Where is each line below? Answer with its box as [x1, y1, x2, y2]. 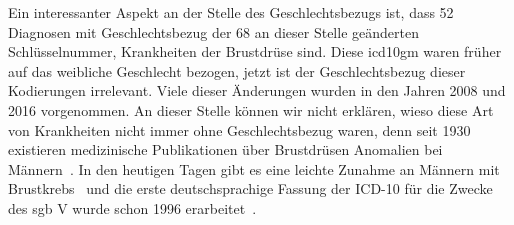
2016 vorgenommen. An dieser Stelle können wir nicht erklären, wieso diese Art [8, 99, 494, 120]
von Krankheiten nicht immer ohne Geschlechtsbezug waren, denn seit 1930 [8, 119, 471, 140]
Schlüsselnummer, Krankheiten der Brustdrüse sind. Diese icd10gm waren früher [8, 41, 502, 62]
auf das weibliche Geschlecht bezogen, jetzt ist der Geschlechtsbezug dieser [8, 60, 466, 81]
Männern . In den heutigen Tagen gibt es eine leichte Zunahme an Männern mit [8, 158, 500, 179]
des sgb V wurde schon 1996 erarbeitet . [8, 197, 257, 218]
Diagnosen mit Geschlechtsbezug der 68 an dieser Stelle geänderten [8, 21, 419, 42]
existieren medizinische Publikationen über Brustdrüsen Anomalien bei [8, 139, 443, 160]
